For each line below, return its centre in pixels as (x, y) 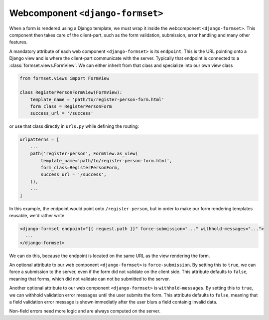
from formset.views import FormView (65, 78)
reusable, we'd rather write (37, 215)
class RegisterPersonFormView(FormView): (71, 93)
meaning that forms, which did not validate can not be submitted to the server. (90, 279)
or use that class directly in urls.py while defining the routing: (74, 126)
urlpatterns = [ (40, 140)
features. (18, 42)
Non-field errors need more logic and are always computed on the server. (85, 311)
